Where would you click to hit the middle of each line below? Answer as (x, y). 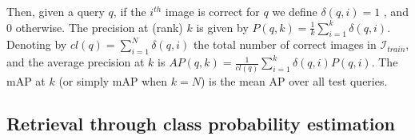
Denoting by (37, 44)
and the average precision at (76, 62)
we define (295, 11)
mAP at (26, 80)
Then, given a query (56, 11)
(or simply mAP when (113, 80)
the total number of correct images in (285, 44)
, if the (130, 11)
